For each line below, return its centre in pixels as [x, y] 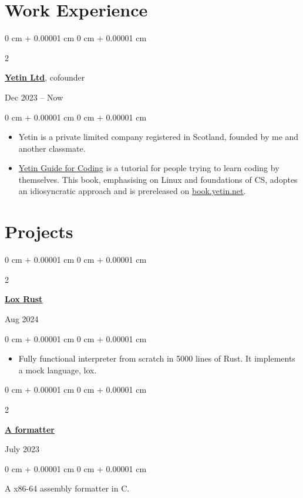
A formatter [30, 429]
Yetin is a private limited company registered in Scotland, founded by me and [159, 137]
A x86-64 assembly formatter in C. [67, 488]
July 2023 [22, 449]
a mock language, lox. [58, 370]
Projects [39, 231]
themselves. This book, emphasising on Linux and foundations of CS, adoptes [158, 179]
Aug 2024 [22, 318]
